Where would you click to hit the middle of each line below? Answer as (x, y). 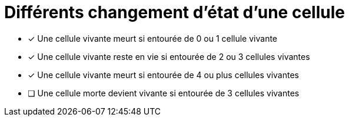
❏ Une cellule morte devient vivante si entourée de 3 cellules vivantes (164, 93)
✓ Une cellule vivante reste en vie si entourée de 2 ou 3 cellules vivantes (169, 56)
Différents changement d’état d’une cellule (174, 12)
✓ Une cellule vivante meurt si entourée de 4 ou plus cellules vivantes (163, 75)
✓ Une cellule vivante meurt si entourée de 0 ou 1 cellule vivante (153, 38)
